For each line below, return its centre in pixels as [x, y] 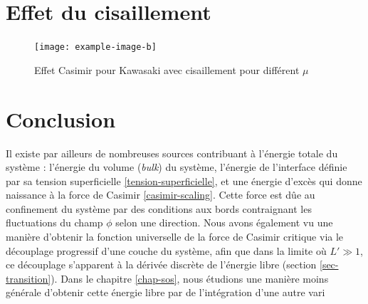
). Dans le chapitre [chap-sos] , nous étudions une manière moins [190, 278]
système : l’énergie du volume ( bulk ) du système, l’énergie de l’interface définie [177, 167]
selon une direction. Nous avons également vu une [224, 222]
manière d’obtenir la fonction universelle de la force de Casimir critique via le [175, 237]
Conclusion [61, 119]
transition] [28, 278]
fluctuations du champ [54, 222]
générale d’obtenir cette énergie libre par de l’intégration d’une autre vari [165, 292]
